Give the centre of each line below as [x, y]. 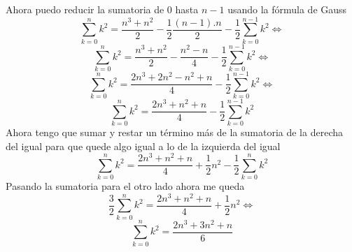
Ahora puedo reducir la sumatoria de [85, 9]
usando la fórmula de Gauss [287, 9]
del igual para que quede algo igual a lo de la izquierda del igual [143, 146]
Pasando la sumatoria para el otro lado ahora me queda [125, 186]
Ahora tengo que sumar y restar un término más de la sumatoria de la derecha [174, 132]
